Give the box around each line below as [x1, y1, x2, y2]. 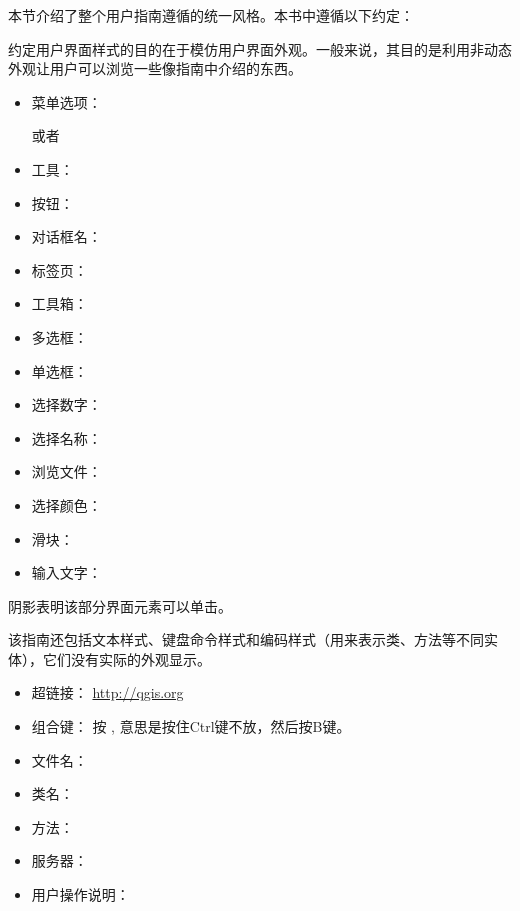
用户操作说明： [31, 884, 130, 905]
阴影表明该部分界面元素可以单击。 [8, 595, 232, 616]
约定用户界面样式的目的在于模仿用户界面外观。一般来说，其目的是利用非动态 [8, 38, 512, 59]
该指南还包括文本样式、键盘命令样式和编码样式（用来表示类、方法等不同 [8, 629, 484, 650]
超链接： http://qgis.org [31, 682, 184, 703]
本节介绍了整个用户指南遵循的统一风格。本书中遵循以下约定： [8, 5, 414, 25]
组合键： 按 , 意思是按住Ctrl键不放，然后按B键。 [31, 716, 351, 737]
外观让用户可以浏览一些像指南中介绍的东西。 [8, 58, 302, 79]
